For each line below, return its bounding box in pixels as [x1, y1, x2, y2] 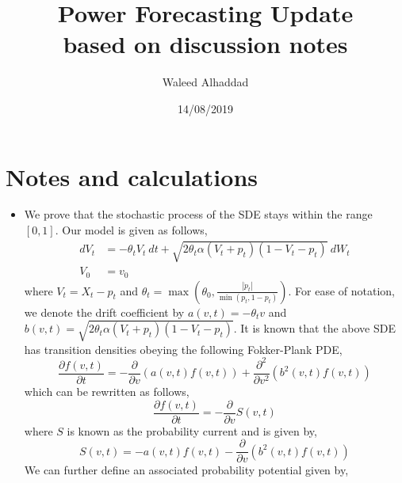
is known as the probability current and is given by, [67, 422, 317, 439]
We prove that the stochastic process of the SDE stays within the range [24, 206, 373, 222]
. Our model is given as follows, [55, 222, 208, 238]
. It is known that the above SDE [233, 320, 396, 337]
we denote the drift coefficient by [24, 303, 185, 320]
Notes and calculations [6, 160, 258, 192]
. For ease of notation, [288, 282, 395, 299]
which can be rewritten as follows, [24, 382, 190, 399]
